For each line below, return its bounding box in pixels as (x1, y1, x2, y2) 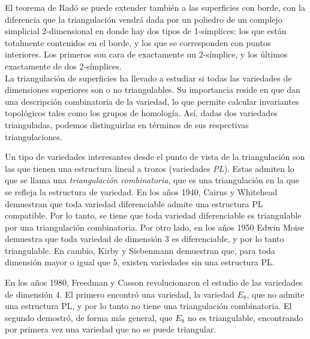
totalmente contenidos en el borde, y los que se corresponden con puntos (5, 36, 271, 49)
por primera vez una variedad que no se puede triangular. (5, 323, 216, 335)
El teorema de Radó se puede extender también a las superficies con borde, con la (5, 1, 305, 13)
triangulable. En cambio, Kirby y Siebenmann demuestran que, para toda (5, 244, 275, 256)
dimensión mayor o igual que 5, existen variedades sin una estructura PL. (5, 256, 275, 268)
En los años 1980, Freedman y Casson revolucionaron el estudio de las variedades (5, 276, 303, 289)
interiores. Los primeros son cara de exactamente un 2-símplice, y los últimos (5, 48, 288, 60)
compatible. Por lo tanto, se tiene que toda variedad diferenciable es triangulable (5, 209, 302, 222)
